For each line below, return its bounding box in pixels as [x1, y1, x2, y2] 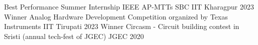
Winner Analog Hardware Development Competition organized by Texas [4, 11, 228, 21]
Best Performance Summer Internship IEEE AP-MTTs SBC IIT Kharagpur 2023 [4, 1, 254, 11]
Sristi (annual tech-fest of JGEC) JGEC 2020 [4, 30, 144, 41]
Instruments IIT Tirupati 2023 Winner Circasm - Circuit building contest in [4, 21, 239, 31]
